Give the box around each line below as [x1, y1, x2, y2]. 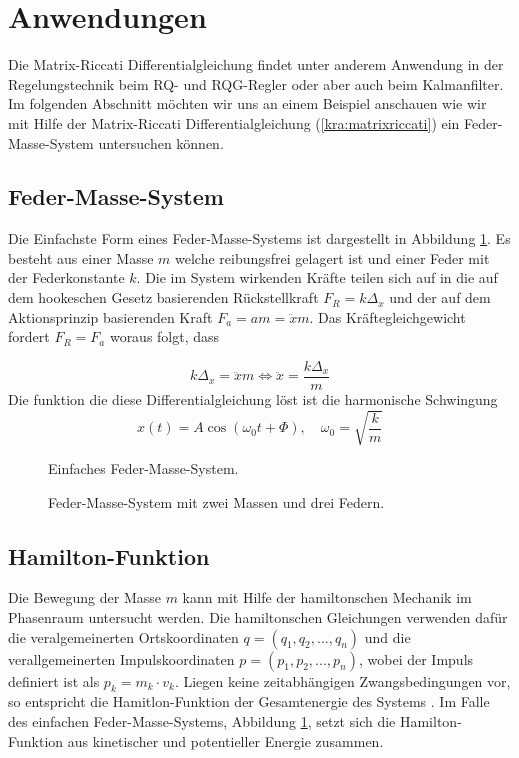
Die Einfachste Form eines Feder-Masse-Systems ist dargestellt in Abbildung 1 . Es [8, 228, 511, 249]
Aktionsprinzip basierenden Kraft [8, 306, 213, 327]
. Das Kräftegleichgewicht [309, 306, 466, 327]
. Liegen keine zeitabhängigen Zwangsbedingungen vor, [174, 670, 511, 691]
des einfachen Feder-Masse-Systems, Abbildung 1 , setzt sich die [8, 711, 396, 732]
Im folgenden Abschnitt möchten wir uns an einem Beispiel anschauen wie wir [8, 93, 487, 114]
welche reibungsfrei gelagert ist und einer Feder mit [175, 247, 490, 268]
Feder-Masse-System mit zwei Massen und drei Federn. [48, 491, 385, 512]
